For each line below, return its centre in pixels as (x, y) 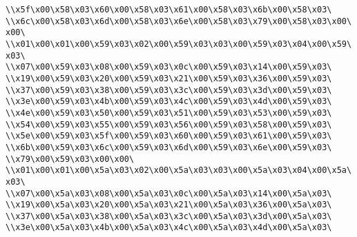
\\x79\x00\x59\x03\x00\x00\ (70, 159)
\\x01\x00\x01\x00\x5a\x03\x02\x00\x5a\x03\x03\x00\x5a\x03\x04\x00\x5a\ (179, 171)
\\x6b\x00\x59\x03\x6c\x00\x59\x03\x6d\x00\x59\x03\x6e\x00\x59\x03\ (169, 147)
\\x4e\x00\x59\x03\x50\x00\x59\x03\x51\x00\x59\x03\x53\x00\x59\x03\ (169, 113)
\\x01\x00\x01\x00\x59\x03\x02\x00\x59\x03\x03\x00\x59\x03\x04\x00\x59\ (179, 44)
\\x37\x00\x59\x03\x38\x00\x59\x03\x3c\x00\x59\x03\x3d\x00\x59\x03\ (169, 90)
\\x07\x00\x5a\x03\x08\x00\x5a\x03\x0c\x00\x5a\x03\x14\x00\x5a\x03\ (169, 193)
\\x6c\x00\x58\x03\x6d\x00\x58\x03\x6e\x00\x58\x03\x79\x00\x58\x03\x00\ (179, 21)
